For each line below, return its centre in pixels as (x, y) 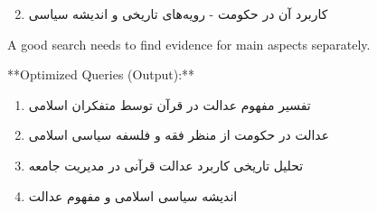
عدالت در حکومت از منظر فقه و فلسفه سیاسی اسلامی (179, 135)
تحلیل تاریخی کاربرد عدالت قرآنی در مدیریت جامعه (166, 165)
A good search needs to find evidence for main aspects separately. (189, 44)
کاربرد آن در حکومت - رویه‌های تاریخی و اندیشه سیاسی (178, 14)
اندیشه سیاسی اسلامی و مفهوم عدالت (133, 195)
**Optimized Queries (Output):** (101, 74)
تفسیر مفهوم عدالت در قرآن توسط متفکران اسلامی (170, 104)
